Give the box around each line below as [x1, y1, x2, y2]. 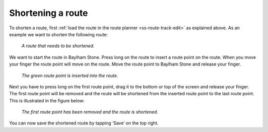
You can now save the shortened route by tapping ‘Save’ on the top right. [9, 120, 159, 126]
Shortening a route [9, 7, 88, 18]
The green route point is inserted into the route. [21, 72, 119, 78]
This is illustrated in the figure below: [9, 97, 85, 104]
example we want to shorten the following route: [9, 31, 108, 37]
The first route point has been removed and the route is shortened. [21, 109, 158, 115]
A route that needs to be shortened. [21, 43, 95, 49]
